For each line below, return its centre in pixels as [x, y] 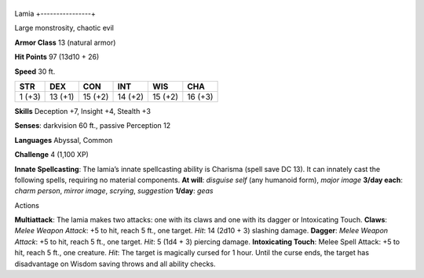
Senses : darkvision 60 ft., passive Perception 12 [93, 126]
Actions [27, 205]
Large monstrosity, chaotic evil [64, 28]
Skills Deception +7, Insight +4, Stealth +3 [82, 111]
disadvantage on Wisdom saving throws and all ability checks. [115, 264]
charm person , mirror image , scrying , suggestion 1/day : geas [114, 191]
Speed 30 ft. [35, 71]
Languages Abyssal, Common [64, 140]
